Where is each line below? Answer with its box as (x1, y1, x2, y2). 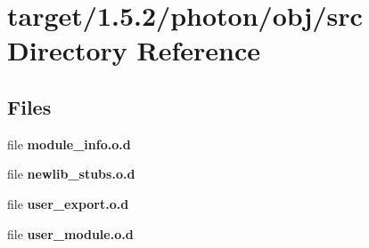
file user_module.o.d (7, 224, 134, 243)
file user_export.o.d (7, 194, 129, 212)
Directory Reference (7, 32, 261, 68)
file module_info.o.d (7, 134, 131, 153)
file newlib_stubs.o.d (7, 164, 135, 183)
